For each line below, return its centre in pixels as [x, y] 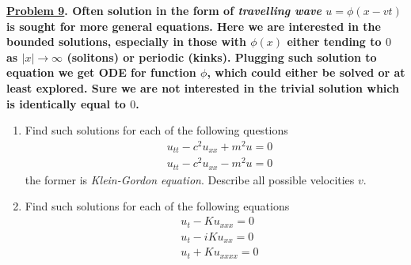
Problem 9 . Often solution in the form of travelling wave [164, 10]
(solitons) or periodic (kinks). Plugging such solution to [222, 57]
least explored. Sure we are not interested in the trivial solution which [203, 87]
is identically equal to [66, 103]
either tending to [334, 42]
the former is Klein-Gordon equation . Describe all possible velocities [190, 179]
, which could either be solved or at [306, 72]
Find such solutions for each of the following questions [156, 130]
